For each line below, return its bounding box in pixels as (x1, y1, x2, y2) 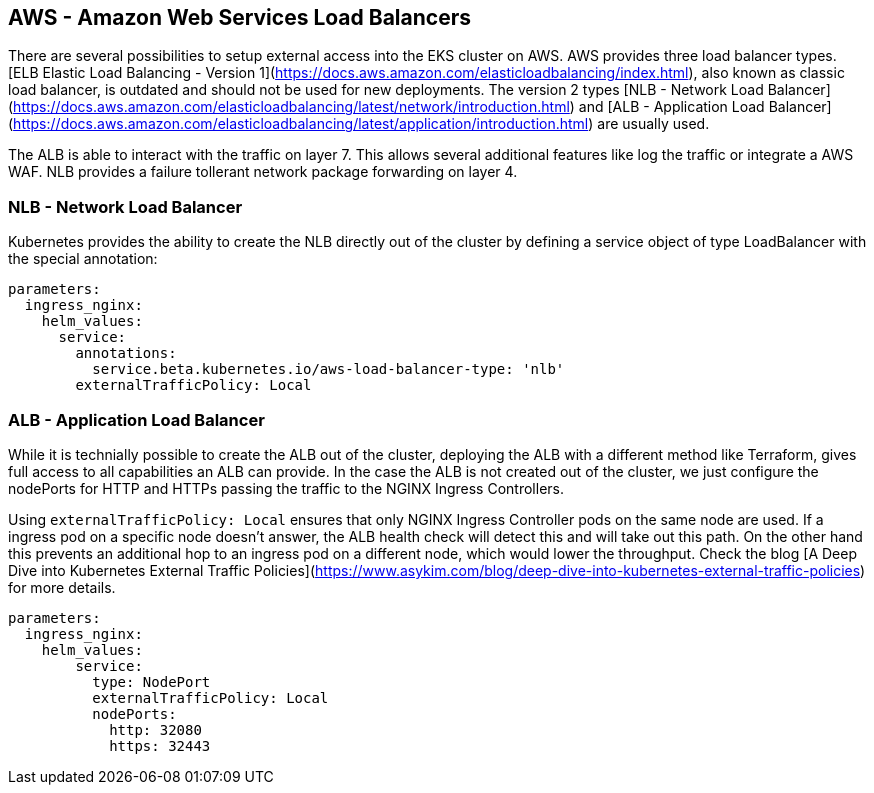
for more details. (8, 578, 116, 596)
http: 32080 (109, 721, 202, 738)
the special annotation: (8, 250, 158, 268)
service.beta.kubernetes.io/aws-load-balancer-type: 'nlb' (92, 361, 565, 378)
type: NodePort (92, 673, 211, 690)
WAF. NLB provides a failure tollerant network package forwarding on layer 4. (8, 163, 518, 181)
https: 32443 (109, 737, 211, 754)
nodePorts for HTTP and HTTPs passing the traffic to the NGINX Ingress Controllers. (8, 479, 564, 497)
